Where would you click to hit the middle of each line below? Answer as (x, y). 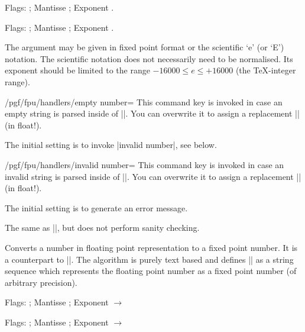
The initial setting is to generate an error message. (96, 207)
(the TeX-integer (266, 70)
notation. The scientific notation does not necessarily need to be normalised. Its (149, 58)
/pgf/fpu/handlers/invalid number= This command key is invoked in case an (145, 164)
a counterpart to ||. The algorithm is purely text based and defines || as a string (149, 259)
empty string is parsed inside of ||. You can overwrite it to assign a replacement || (152, 113)
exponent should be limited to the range (77, 70)
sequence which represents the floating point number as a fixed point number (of (151, 271)
